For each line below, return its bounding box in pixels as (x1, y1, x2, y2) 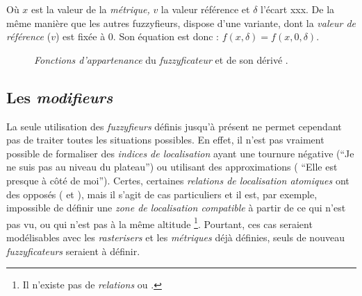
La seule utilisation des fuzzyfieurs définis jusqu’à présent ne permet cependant (6, 119, 342, 133)
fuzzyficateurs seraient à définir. (6, 243, 140, 258)
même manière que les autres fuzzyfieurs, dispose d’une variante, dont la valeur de (6, 15, 356, 30)
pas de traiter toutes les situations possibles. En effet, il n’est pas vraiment (6, 132, 324, 147)
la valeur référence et (161, 2, 250, 16)
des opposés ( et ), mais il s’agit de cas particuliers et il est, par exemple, (6, 186, 318, 201)
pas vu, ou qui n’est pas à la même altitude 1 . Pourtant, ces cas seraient (6, 214, 313, 231)
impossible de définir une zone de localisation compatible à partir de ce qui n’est (6, 200, 346, 215)
